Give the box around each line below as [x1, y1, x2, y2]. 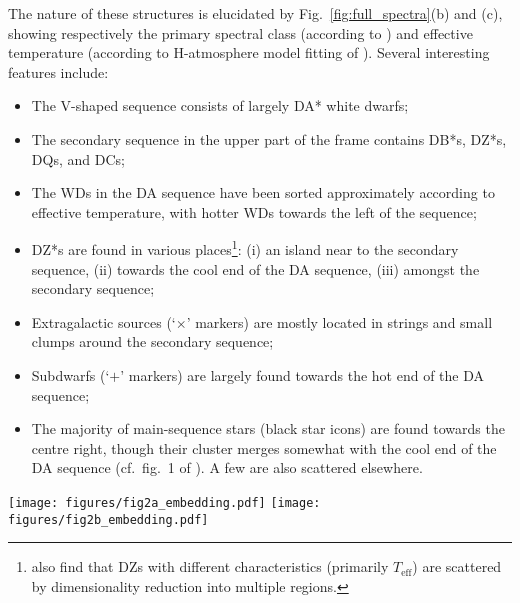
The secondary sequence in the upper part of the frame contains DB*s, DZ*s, [31, 128, 507, 149]
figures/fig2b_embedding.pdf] [8, 512, 209, 527]
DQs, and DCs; [31, 148, 125, 169]
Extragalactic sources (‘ [31, 311, 176, 332]
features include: [8, 61, 109, 82]
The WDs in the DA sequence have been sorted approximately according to [31, 182, 495, 203]
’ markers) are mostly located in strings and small [186, 311, 493, 332]
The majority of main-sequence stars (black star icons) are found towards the [31, 418, 505, 439]
